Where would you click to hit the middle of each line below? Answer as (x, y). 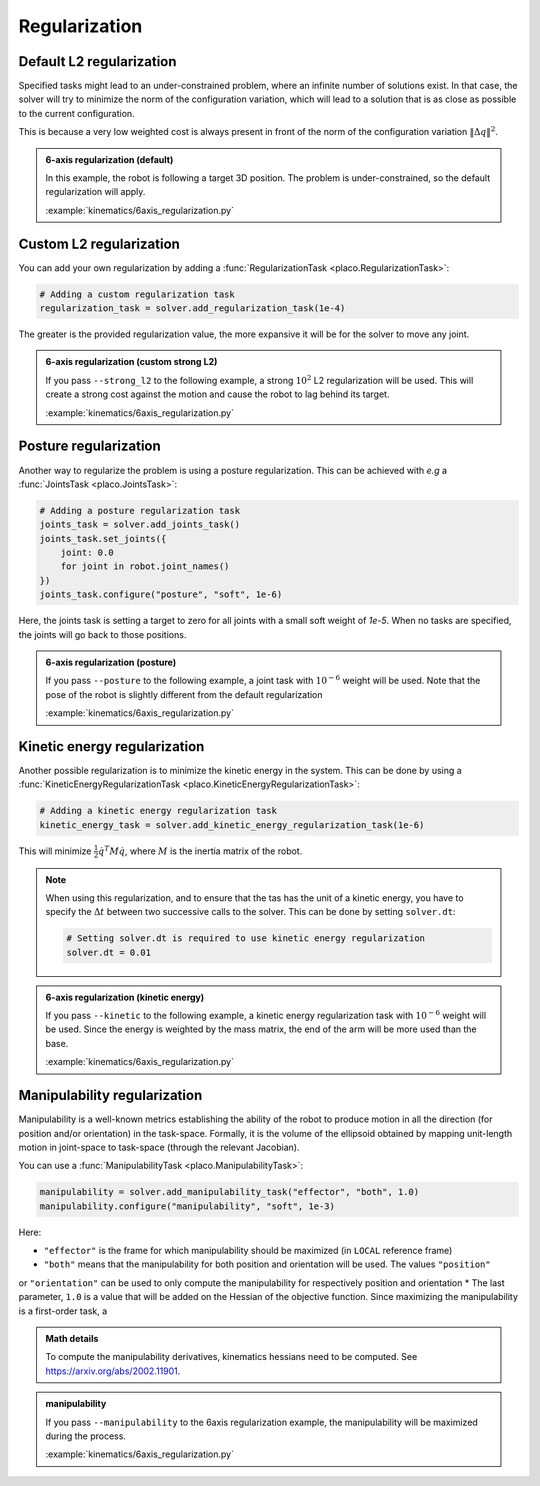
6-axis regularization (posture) (111, 662)
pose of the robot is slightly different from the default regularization (184, 694)
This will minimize (55, 851)
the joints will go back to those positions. (102, 634)
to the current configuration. (76, 113)
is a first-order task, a (63, 1311)
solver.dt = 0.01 (109, 952)
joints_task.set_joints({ (103, 538)
